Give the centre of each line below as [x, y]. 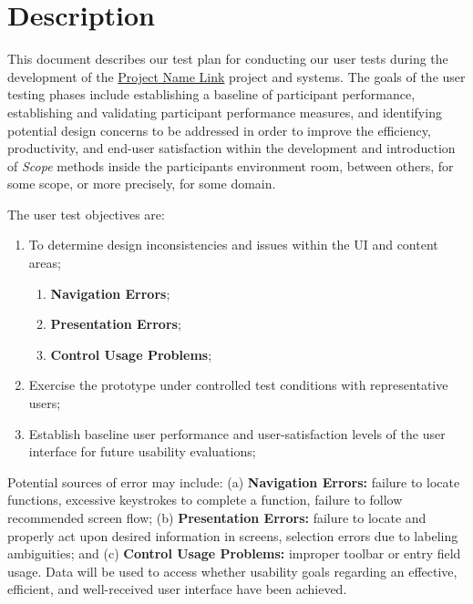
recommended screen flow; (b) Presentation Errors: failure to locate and [217, 517]
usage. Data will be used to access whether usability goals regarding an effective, [232, 571]
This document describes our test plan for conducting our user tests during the [228, 59]
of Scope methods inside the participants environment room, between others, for [231, 165]
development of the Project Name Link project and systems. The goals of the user [236, 76]
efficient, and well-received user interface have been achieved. [177, 589]
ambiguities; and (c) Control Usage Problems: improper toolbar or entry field [234, 553]
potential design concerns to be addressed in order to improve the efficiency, [219, 130]
